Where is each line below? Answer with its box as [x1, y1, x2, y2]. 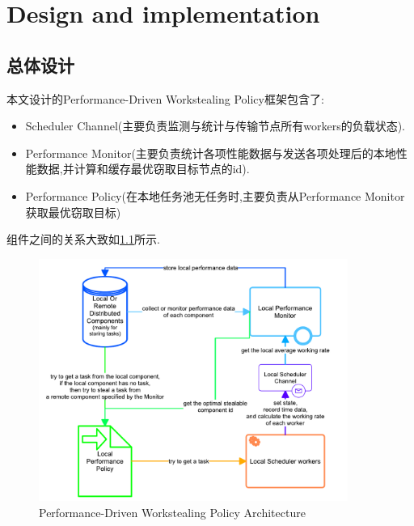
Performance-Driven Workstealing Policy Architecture [39, 503, 306, 520]
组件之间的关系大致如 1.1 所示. [6, 231, 160, 248]
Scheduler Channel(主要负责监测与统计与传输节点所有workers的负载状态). [25, 117, 406, 134]
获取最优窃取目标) [25, 203, 121, 220]
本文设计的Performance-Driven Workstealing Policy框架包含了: [6, 90, 324, 107]
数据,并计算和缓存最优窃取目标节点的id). [36, 160, 250, 177]
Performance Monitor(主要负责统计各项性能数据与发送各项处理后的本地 [25, 144, 396, 161]
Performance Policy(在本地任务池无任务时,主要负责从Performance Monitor [25, 187, 405, 204]
